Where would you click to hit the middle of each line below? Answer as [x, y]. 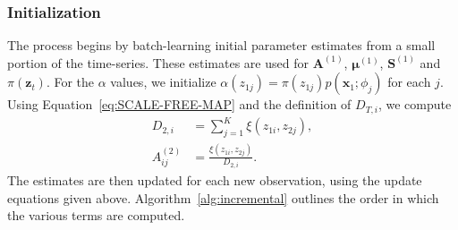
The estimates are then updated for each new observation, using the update [215, 180]
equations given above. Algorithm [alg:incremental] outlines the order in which [223, 197]
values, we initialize [163, 82]
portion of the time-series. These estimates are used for [158, 62]
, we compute [415, 104]
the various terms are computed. [96, 215]
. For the [70, 82]
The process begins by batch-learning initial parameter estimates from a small [221, 45]
